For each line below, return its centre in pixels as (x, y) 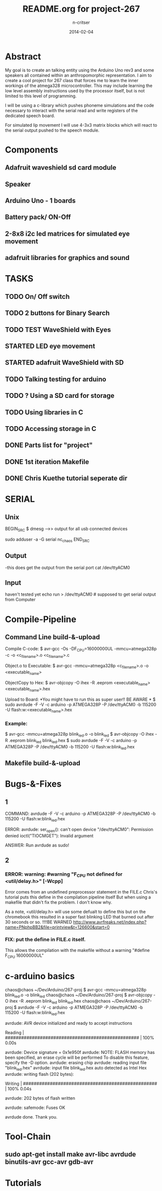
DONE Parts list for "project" (49, 445)
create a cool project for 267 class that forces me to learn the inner (72, 80)
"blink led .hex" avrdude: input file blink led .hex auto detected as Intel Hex (76, 1068)
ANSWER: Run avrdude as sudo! (37, 845)
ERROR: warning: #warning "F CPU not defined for (64, 875)
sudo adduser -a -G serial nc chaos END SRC (47, 540)
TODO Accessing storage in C (51, 429)
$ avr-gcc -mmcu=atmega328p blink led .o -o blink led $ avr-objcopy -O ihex (80, 735)
